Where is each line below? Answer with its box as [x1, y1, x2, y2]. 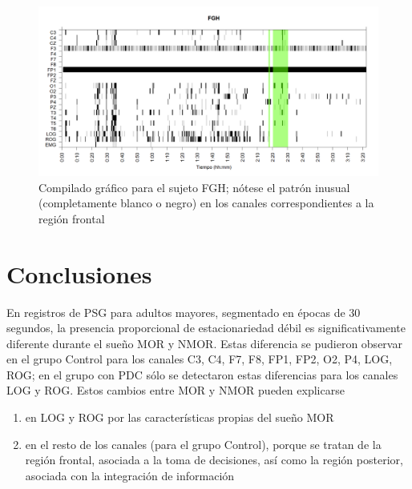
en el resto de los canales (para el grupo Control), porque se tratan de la [25, 435, 382, 452]
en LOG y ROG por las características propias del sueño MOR [25, 409, 334, 426]
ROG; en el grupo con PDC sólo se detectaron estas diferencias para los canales [6, 366, 398, 383]
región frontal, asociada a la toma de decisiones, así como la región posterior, [25, 451, 403, 468]
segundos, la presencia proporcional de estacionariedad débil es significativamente [6, 319, 406, 336]
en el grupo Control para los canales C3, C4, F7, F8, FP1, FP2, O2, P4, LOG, [6, 351, 393, 367]
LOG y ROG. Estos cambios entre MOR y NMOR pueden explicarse [6, 382, 345, 399]
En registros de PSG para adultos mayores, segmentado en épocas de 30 [6, 303, 361, 320]
